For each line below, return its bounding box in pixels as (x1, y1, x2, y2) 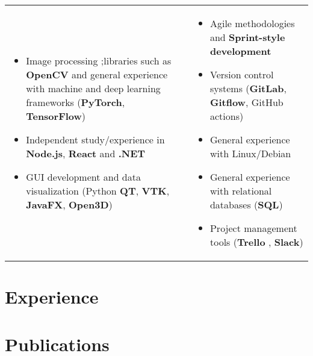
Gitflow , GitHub (209, 95, 284, 109)
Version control (209, 67, 274, 81)
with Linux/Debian (209, 146, 291, 160)
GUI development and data (26, 170, 141, 184)
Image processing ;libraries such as (26, 54, 172, 67)
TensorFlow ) (26, 109, 86, 123)
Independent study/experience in (26, 133, 165, 146)
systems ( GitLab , (209, 81, 287, 95)
